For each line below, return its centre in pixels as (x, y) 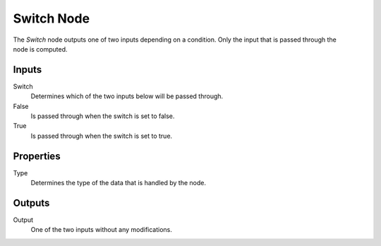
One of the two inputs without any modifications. (102, 230)
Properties (37, 156)
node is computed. (40, 49)
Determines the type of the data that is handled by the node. (118, 183)
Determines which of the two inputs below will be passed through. (127, 96)
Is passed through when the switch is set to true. (102, 136)
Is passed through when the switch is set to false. (103, 116)
